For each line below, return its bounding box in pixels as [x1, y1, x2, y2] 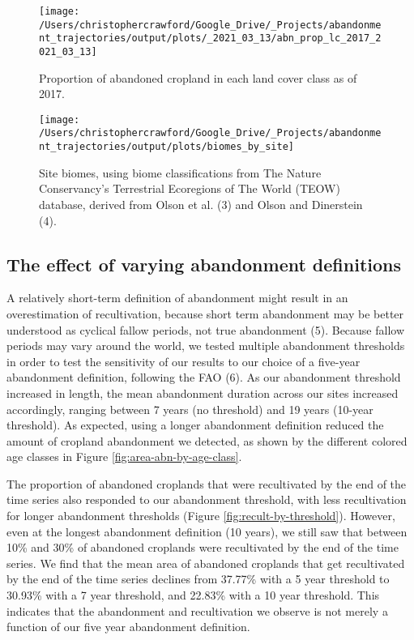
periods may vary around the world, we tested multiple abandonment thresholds [6, 337, 405, 354]
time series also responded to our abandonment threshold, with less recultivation [6, 491, 407, 508]
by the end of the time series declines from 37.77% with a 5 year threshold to [6, 570, 390, 587]
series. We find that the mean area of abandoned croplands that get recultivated [6, 554, 405, 571]
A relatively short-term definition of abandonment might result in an [6, 289, 348, 306]
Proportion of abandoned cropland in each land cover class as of [39, 69, 357, 86]
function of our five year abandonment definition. [6, 618, 250, 635]
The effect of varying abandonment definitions [6, 251, 402, 276]
